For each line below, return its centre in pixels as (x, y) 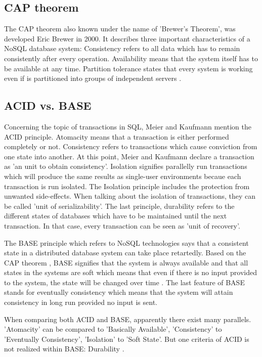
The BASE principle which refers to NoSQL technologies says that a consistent (126, 242)
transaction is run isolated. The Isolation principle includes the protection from (127, 186)
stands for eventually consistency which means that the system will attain (119, 292)
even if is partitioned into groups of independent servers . (93, 78)
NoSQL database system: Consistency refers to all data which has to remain (122, 48)
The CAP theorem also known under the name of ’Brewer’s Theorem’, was (120, 29)
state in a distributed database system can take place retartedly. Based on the (125, 253)
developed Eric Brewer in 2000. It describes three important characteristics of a (127, 38)
